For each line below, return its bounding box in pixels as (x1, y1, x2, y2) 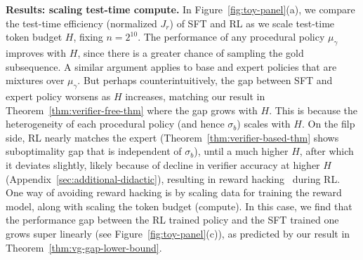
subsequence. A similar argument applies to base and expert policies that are (6, 59, 337, 74)
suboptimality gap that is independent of (6, 144, 182, 158)
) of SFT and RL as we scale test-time (169, 15, 335, 30)
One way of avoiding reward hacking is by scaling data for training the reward (6, 185, 342, 200)
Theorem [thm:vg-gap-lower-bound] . (6, 240, 162, 254)
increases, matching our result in (125, 88, 265, 103)
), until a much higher (194, 144, 289, 158)
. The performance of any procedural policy (138, 29, 325, 44)
